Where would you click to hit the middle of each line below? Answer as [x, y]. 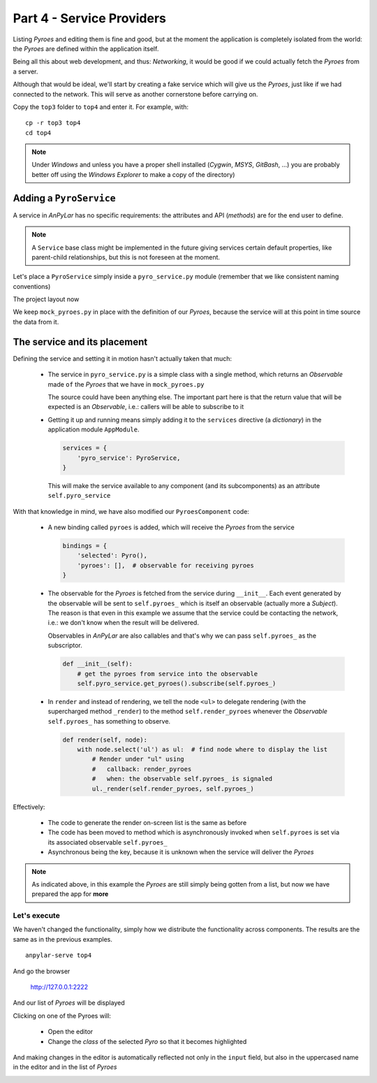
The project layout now [46, 299]
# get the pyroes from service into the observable [168, 674]
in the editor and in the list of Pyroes [65, 1067]
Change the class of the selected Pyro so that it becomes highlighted [147, 1041]
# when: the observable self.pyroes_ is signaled [182, 779]
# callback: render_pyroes [142, 769]
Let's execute [37, 916]
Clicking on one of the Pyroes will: [62, 1016]
